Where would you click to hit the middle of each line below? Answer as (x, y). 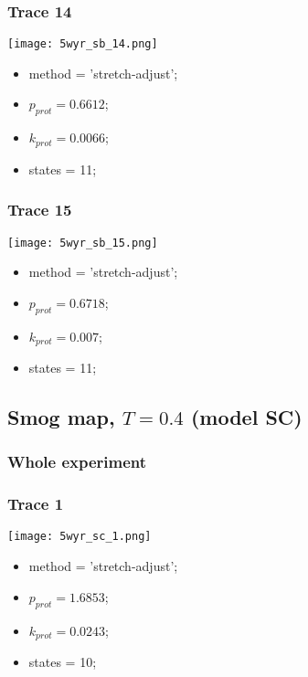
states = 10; (63, 661)
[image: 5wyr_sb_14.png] (83, 44)
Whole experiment (77, 462)
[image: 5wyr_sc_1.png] (80, 537)
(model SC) (246, 417)
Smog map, (61, 417)
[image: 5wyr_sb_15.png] (83, 243)
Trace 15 (40, 210)
